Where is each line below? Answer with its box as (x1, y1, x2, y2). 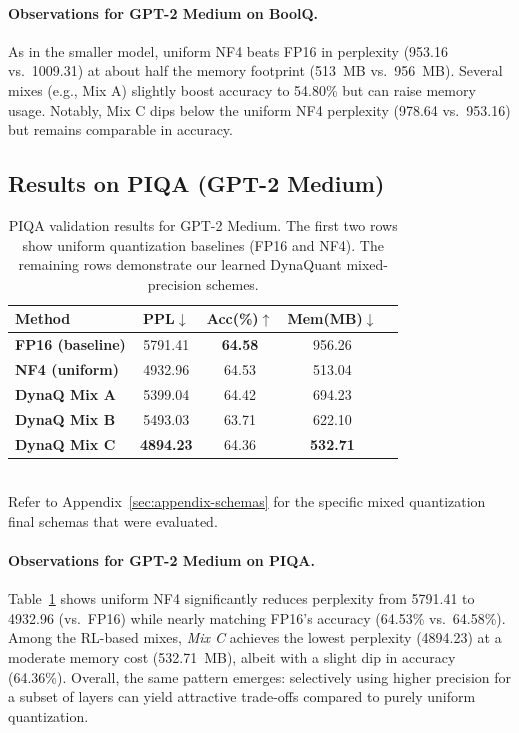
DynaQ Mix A (15, 383, 116, 404)
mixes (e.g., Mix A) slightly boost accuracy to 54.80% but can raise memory (8, 79, 476, 100)
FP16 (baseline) (15, 334, 126, 355)
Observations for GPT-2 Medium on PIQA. (8, 550, 315, 571)
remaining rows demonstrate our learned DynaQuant (18, 254, 342, 275)
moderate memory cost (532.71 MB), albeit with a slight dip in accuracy (8, 647, 456, 668)
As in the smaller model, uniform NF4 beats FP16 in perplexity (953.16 (8, 40, 449, 61)
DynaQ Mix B (15, 408, 116, 429)
